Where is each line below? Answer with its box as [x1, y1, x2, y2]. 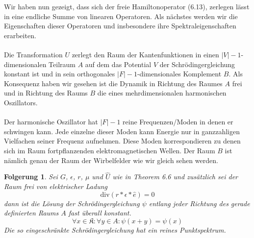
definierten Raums [4, 208, 59, 218]
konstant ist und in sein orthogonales [4, 69, 115, 79]
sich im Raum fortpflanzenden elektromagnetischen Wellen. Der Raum [4, 145, 215, 155]
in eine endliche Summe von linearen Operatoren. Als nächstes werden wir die [4, 11, 238, 21]
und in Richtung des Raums [4, 88, 88, 98]
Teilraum [49, 59, 76, 69]
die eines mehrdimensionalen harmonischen [97, 88, 227, 98]
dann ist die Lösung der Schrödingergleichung [4, 198, 140, 208]
